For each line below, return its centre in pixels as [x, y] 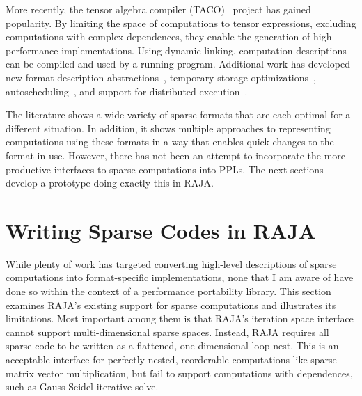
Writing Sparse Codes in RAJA [161, 230]
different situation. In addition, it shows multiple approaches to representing [168, 128]
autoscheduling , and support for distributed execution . [127, 91]
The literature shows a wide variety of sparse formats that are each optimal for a [178, 114]
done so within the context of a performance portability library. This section [168, 291]
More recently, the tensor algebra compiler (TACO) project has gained [158, 9]
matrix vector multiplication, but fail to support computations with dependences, [179, 373]
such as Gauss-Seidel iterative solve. [82, 387]
